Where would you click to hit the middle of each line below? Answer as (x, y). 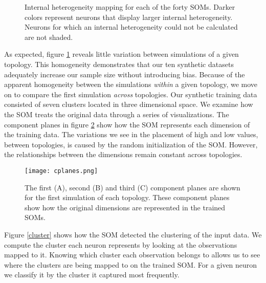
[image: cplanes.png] (61, 171)
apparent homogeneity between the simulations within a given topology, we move (131, 84)
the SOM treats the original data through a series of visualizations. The (117, 114)
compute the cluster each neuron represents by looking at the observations (121, 244)
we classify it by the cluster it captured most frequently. (92, 275)
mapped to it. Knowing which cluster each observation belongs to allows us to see (132, 255)
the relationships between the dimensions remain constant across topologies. (123, 154)
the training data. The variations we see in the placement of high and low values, (131, 134)
